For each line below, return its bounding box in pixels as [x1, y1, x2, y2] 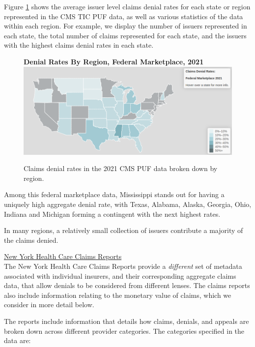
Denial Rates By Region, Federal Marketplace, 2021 [24, 56, 204, 66]
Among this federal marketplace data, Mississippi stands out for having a [4, 189, 225, 200]
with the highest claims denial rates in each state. [4, 40, 154, 50]
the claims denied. [4, 234, 58, 245]
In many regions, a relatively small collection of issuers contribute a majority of [4, 225, 243, 235]
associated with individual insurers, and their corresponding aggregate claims [4, 270, 236, 281]
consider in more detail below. [4, 299, 94, 310]
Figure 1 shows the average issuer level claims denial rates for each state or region [4, 1, 251, 11]
